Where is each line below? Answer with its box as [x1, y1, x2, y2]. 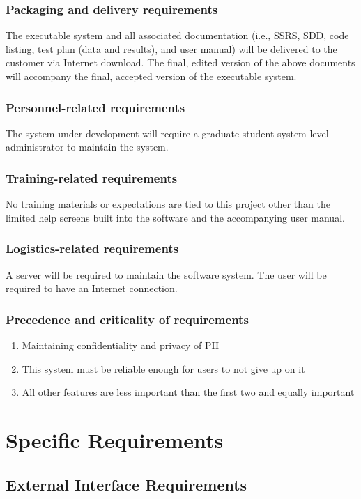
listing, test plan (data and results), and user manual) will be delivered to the [6, 41, 337, 56]
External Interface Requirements [6, 473, 247, 495]
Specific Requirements [6, 426, 224, 454]
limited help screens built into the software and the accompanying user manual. [6, 210, 345, 224]
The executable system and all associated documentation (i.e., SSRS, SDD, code [6, 28, 349, 43]
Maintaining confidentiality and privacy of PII [22, 338, 220, 353]
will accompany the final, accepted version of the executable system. [6, 69, 297, 83]
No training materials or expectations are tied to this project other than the [6, 197, 330, 211]
